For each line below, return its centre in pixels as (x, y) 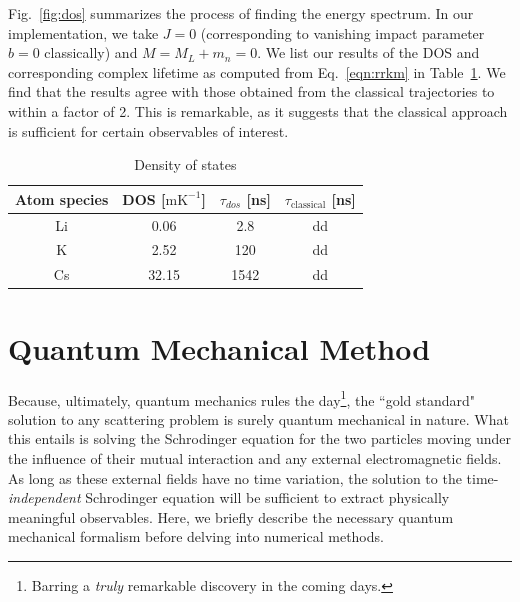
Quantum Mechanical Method (219, 347)
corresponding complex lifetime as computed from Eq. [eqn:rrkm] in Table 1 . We (257, 71)
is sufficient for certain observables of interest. (148, 130)
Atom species (62, 198)
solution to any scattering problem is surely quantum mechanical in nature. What (258, 418)
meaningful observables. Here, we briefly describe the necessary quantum (231, 516)
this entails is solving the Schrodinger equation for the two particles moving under (260, 438)
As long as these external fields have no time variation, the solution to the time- (253, 477)
